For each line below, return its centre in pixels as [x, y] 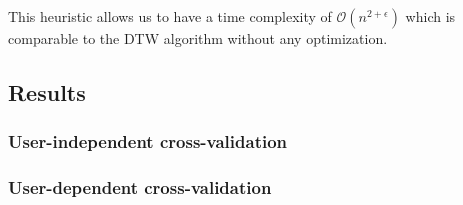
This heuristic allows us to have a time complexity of [170, 16]
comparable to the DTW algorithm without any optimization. [198, 38]
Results [47, 91]
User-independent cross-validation [148, 141]
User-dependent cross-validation [140, 187]
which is [430, 16]
